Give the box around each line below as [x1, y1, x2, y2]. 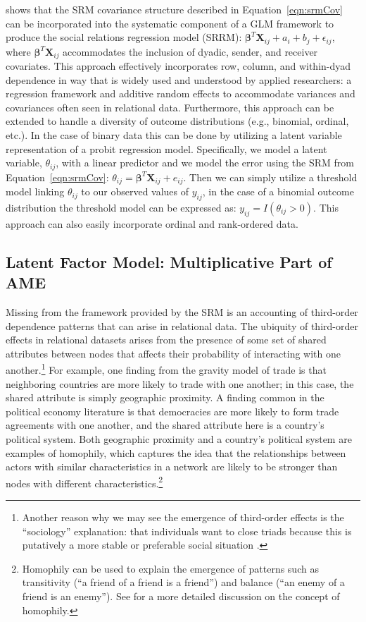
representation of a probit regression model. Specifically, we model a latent [6, 141, 327, 156]
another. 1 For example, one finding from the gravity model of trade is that [6, 360, 327, 377]
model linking [6, 184, 65, 199]
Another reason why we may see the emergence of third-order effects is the [22, 509, 344, 524]
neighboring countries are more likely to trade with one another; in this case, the [6, 376, 354, 391]
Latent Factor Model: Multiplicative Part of [6, 250, 332, 272]
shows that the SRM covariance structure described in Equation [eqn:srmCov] [6, 2, 343, 16]
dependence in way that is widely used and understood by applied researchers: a [6, 72, 352, 87]
